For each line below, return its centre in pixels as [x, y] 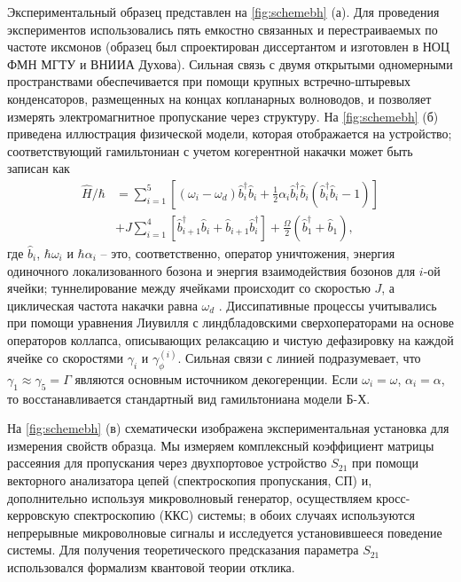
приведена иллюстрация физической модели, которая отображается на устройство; [230, 134]
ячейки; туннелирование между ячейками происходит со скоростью [189, 288]
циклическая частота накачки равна [102, 305]
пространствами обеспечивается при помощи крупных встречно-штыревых [209, 81]
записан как [39, 168]
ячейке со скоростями [65, 358]
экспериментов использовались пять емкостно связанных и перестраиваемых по [223, 29]
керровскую [39, 515]
